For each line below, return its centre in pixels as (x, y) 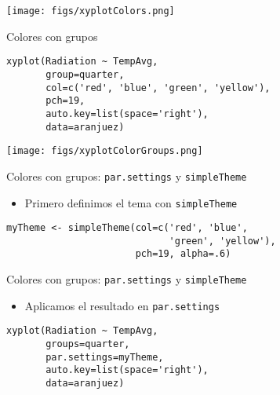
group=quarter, (85, 74)
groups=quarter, (88, 344)
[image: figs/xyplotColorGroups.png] (105, 151)
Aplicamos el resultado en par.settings (122, 305)
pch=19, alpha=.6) (183, 254)
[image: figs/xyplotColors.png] (91, 11)
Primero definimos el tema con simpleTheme (131, 202)
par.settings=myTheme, (105, 357)
